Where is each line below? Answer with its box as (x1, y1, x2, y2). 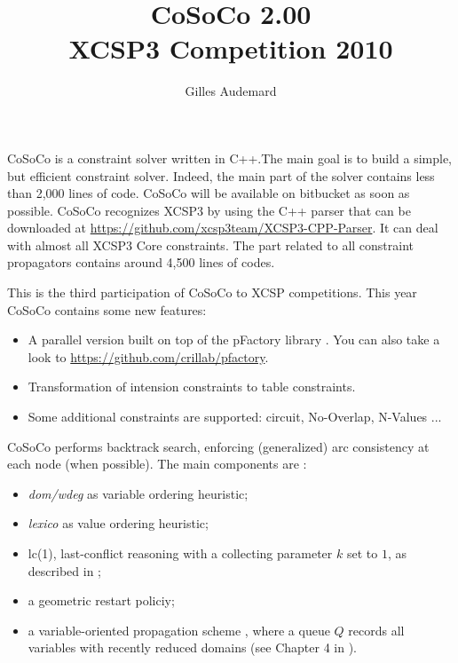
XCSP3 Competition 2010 (68, 30, 393, 67)
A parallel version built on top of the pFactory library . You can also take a (28, 330, 440, 349)
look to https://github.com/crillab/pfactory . (28, 347, 269, 366)
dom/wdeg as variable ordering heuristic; (28, 484, 249, 502)
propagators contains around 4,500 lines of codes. (7, 253, 275, 272)
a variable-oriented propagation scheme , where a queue (28, 620, 330, 639)
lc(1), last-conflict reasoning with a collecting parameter (28, 544, 333, 562)
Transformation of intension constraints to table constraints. (28, 377, 356, 396)
